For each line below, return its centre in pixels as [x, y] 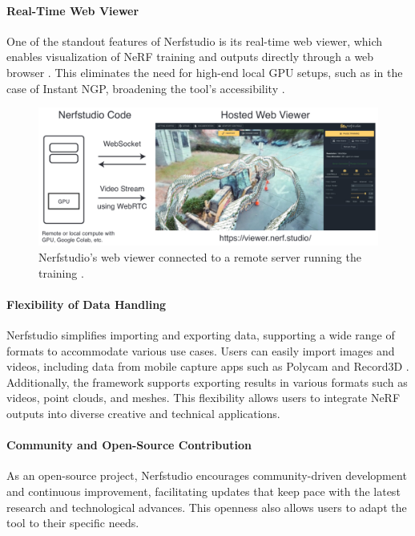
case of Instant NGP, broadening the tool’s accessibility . [146, 88]
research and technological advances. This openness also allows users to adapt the [207, 507]
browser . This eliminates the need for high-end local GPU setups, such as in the [205, 72]
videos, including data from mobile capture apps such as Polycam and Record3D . [208, 366]
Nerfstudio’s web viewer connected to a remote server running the [200, 257]
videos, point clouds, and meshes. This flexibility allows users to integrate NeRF [203, 398]
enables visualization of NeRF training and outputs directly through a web [190, 57]
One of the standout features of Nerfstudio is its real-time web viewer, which [195, 41]
